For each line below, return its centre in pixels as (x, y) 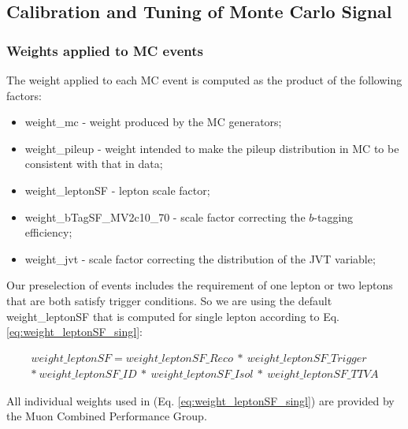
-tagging (334, 216)
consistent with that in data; (94, 164)
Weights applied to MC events (105, 50)
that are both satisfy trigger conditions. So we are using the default (169, 300)
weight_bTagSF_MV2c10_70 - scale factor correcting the (165, 216)
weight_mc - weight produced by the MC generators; (153, 122)
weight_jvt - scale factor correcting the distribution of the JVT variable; (200, 258)
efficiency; (48, 232)
